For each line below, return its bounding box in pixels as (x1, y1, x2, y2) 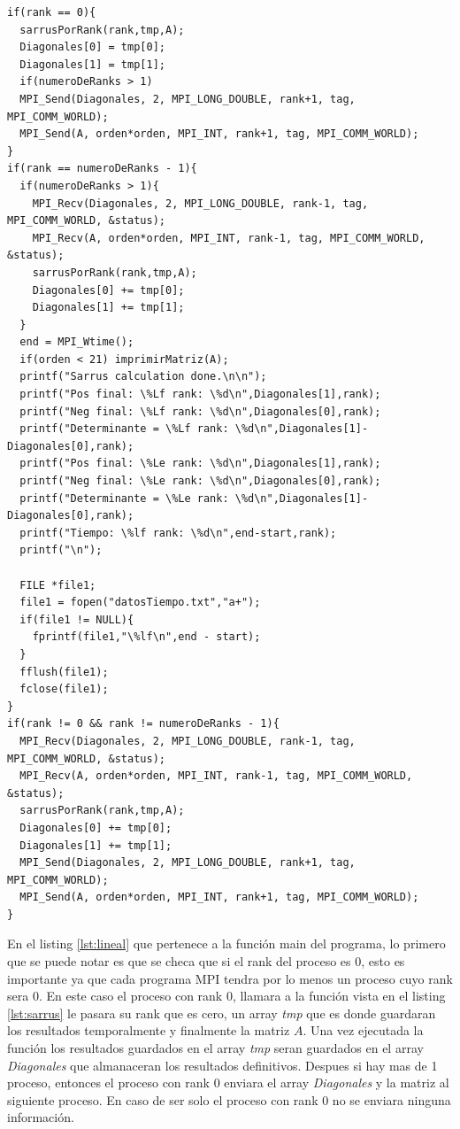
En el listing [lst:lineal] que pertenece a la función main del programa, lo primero (7, 934, 446, 953)
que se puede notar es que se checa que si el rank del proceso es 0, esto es (7, 952, 405, 970)
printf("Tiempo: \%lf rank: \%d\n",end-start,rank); (19, 526, 337, 539)
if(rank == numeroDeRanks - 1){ (7, 162, 197, 175)
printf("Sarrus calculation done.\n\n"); (19, 370, 267, 383)
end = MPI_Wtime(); (19, 336, 134, 349)
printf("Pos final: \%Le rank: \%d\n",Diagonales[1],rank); (19, 457, 381, 470)
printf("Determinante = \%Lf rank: (19, 422, 229, 436)
